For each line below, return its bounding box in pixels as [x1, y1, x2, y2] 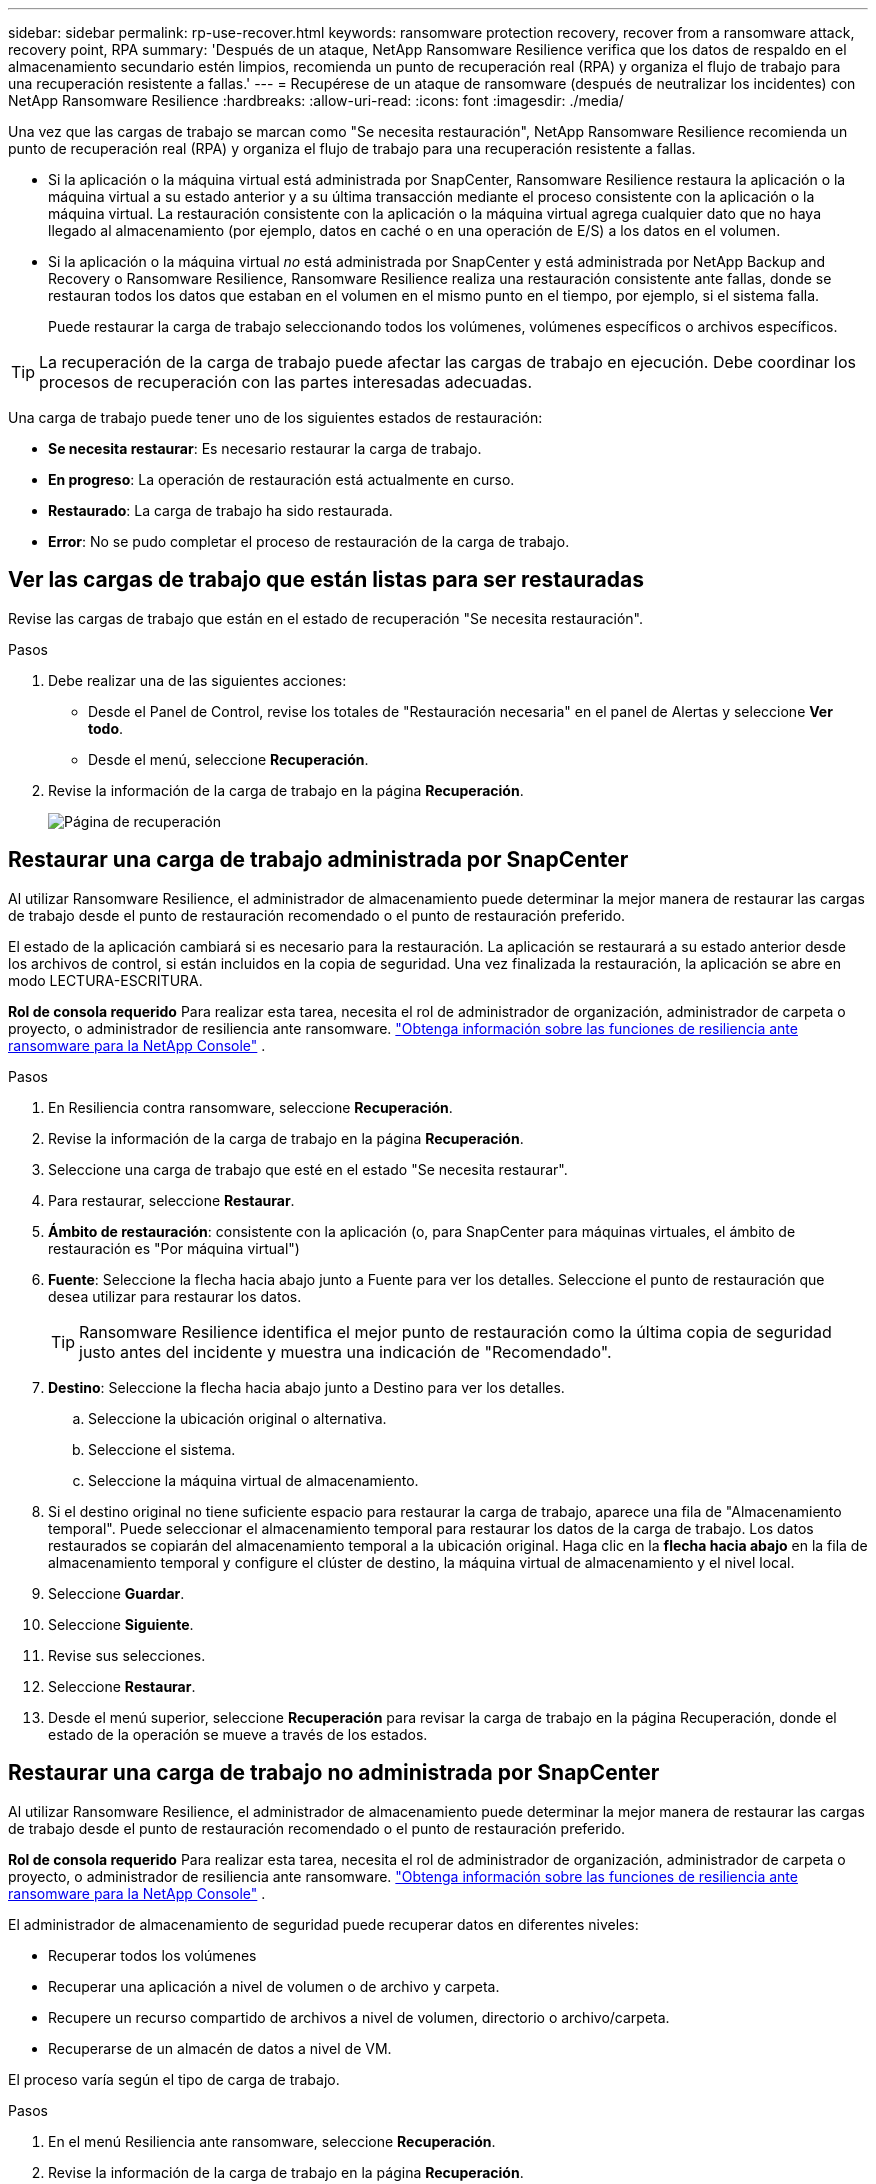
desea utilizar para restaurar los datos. [48, 1287, 302, 1305]
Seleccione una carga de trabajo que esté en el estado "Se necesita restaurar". [48, 1160, 568, 1178]
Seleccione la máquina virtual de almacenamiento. [88, 1471, 419, 1489]
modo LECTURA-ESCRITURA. [8, 971, 203, 989]
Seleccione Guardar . [48, 1584, 185, 1602]
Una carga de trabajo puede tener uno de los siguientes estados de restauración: [8, 409, 543, 426]
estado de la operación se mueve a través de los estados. [48, 1725, 428, 1743]
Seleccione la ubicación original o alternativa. [88, 1409, 387, 1427]
